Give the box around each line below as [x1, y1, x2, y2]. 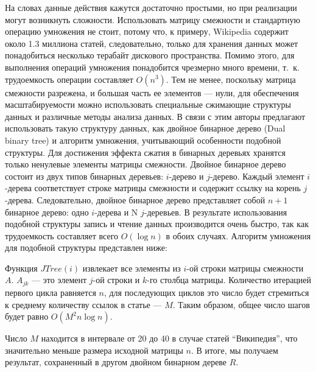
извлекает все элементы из [82, 261, 181, 274]
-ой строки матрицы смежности [186, 261, 304, 274]
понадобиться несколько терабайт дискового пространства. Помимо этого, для [5, 49, 295, 61]
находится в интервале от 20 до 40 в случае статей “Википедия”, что [41, 332, 298, 345]
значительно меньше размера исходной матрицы [5, 343, 183, 356]
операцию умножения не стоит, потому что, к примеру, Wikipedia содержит [5, 25, 289, 38]
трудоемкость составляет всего [5, 229, 119, 242]
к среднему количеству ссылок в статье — [5, 298, 162, 311]
